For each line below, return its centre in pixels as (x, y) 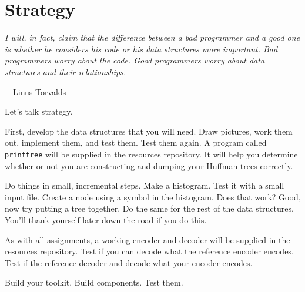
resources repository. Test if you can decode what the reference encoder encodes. (149, 251)
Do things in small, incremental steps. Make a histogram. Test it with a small (145, 185)
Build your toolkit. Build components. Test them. (94, 282)
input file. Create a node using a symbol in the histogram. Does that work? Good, (153, 197)
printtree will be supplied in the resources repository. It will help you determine (151, 154)
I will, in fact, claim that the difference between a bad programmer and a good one (152, 37)
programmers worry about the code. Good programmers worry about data (135, 60)
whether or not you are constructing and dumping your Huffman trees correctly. (149, 165)
